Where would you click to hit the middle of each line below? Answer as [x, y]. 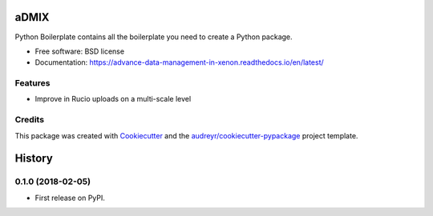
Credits [29, 120]
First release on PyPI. [70, 198]
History [34, 159]
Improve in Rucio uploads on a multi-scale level [113, 99]
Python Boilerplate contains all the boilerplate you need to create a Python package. [154, 37]
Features [32, 83]
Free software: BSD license [79, 51]
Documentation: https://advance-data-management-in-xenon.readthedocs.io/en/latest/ [179, 62]
